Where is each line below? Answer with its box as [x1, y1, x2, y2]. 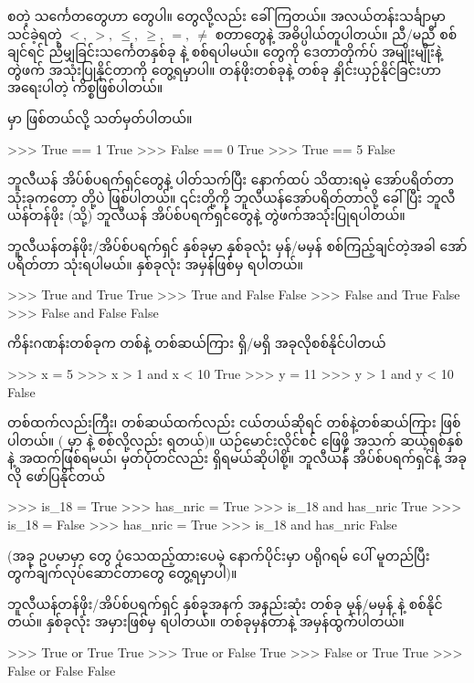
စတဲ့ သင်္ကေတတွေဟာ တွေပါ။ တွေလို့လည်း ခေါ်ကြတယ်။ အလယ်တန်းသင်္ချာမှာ [7, 6, 446, 25]
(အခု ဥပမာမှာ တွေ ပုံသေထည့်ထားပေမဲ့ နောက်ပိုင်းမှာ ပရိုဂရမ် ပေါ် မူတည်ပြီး [7, 545, 430, 564]
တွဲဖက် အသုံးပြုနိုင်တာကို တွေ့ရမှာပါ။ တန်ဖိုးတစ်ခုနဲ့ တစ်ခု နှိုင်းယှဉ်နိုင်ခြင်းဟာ [7, 59, 441, 79]
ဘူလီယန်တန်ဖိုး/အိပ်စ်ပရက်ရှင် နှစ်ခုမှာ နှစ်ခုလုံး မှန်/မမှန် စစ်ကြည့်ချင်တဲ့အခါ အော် [7, 236, 468, 255]
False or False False [7, 660, 116, 679]
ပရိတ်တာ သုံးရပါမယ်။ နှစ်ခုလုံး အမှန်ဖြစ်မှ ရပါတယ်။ [7, 254, 303, 273]
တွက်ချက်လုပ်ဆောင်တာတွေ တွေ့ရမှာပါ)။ [7, 563, 237, 583]
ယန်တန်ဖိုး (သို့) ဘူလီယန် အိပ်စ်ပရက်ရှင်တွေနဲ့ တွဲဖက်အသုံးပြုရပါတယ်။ [7, 205, 406, 225]
